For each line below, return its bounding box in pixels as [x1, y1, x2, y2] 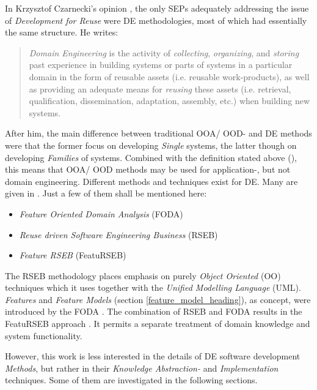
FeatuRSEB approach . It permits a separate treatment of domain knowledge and [5, 317, 310, 330]
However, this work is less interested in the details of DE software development [5, 350, 301, 362]
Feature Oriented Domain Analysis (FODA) [19, 207, 183, 220]
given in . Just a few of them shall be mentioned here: [5, 187, 207, 200]
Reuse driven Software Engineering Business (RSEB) [19, 228, 218, 241]
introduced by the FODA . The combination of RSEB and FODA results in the [5, 305, 302, 318]
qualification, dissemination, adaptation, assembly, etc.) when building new [29, 94, 310, 107]
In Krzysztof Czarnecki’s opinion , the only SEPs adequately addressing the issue [5, 2, 309, 14]
